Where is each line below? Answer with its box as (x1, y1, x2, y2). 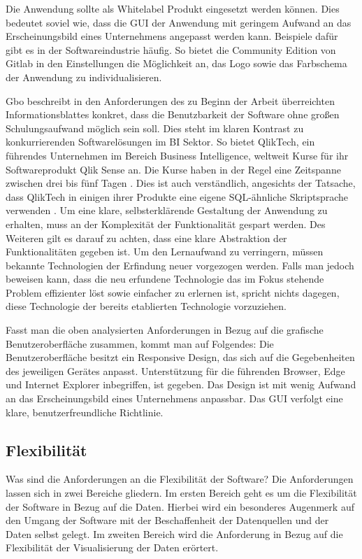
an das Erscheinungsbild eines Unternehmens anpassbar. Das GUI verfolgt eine (6, 391, 343, 406)
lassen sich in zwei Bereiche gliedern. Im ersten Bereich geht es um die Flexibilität (6, 486, 357, 500)
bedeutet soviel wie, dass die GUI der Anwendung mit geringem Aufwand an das (6, 15, 352, 29)
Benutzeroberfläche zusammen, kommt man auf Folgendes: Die (6, 336, 274, 351)
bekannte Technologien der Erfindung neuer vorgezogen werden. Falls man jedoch (6, 257, 354, 272)
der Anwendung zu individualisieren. (6, 69, 162, 84)
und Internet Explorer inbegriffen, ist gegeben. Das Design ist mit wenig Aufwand (6, 377, 356, 392)
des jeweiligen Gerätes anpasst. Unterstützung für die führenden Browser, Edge (6, 363, 345, 378)
